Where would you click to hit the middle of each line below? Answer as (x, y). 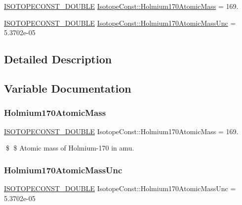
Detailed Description (58, 59)
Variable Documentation (68, 88)
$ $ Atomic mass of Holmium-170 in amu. (70, 148)
